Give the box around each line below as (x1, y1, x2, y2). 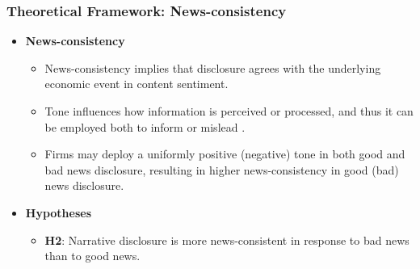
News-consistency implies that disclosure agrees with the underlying (44, 59, 381, 76)
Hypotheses (25, 204, 92, 221)
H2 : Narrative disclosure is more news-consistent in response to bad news (44, 231, 409, 248)
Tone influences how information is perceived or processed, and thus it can (44, 103, 414, 119)
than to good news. (44, 247, 141, 264)
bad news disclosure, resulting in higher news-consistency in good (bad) (44, 161, 399, 178)
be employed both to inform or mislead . (44, 118, 246, 135)
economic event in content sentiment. (44, 75, 229, 92)
